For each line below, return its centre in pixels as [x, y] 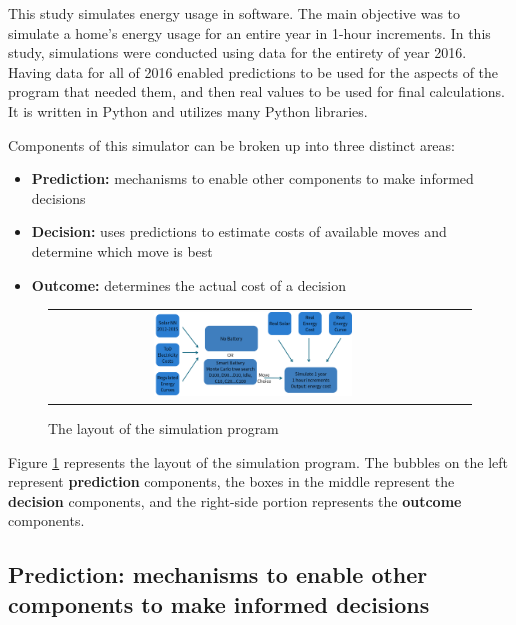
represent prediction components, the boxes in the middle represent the [231, 481]
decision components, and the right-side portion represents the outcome [235, 500]
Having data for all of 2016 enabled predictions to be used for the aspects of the [253, 71]
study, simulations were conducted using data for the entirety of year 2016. [237, 52]
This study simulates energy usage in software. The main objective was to [234, 13]
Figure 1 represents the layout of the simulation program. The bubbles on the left [258, 461]
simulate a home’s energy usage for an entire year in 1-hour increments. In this [249, 32]
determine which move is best [122, 250]
